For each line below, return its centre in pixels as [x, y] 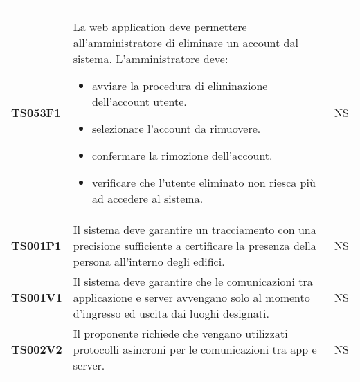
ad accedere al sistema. [147, 198]
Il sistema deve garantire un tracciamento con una [195, 229]
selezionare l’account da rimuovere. [176, 128]
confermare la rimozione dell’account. [182, 155]
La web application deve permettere [160, 27]
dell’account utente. [139, 101]
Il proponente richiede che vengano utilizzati [180, 333]
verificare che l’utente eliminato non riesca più [204, 182]
